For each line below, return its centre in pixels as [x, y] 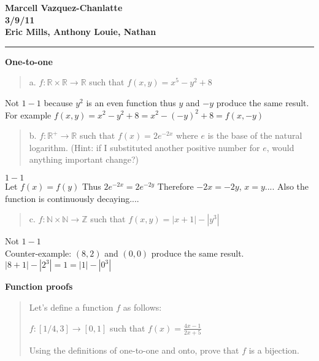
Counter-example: [38, 253]
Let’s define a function [71, 307]
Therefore [175, 186]
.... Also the [287, 186]
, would [280, 147]
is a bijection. [274, 350]
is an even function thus [131, 102]
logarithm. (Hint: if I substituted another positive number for [144, 147]
